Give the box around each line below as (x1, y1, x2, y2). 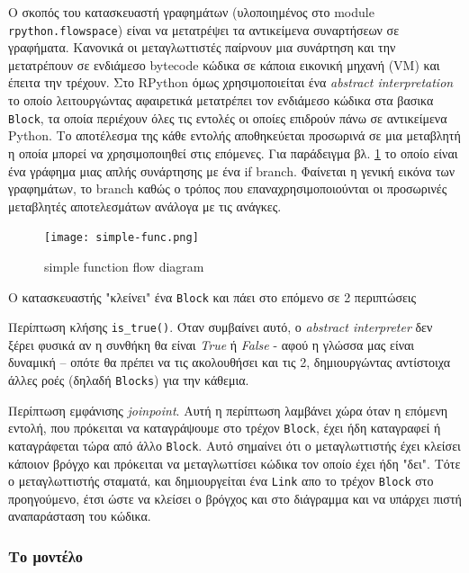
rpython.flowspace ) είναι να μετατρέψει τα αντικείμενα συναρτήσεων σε (8, 20, 400, 39)
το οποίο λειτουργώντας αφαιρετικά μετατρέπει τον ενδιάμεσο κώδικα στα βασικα (8, 91, 434, 110)
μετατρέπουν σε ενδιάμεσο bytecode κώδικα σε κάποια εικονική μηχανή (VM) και (8, 55, 440, 74)
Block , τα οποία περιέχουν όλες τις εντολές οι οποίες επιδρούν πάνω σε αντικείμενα (8, 108, 447, 127)
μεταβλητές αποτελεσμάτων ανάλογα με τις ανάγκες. (8, 196, 282, 215)
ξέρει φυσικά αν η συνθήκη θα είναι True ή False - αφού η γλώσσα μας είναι (8, 335, 415, 354)
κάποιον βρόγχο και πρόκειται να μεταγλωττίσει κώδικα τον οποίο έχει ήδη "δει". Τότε (8, 453, 461, 472)
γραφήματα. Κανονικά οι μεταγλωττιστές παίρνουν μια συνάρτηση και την (8, 38, 396, 57)
